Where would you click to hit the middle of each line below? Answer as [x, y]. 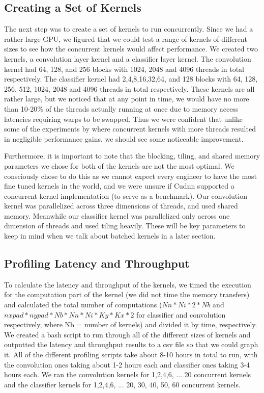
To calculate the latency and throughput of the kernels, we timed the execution [128, 284]
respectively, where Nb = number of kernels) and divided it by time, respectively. [131, 324]
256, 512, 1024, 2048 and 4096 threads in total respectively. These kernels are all [129, 88]
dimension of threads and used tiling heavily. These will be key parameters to [125, 226]
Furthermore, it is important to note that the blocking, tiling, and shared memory [132, 156]
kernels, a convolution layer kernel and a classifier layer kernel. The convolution [128, 58]
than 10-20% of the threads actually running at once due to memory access [121, 108]
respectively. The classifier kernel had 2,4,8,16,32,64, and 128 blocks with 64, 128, [131, 79]
